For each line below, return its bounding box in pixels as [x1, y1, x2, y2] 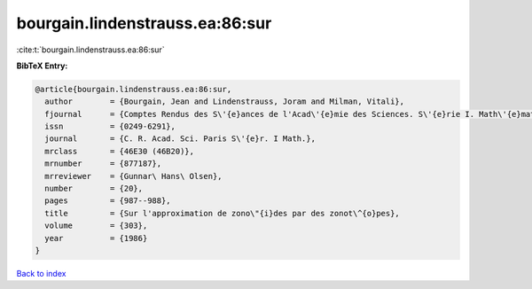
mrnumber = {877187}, [44, 159, 162, 168]
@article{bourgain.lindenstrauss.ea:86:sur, [35, 84, 232, 94]
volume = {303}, [44, 221, 148, 230]
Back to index [16, 268, 66, 278]
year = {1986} [44, 233, 148, 243]
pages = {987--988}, [44, 196, 172, 206]
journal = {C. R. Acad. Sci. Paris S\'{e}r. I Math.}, [44, 134, 317, 144]
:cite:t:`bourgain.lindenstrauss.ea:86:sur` [16, 44, 165, 55]
